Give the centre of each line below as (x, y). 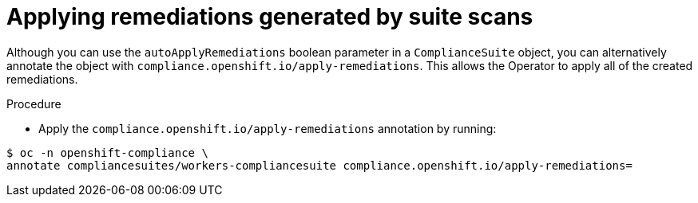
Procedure (34, 103)
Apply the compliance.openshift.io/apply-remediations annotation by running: (268, 128)
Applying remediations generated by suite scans (270, 17)
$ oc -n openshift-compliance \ (107, 152)
